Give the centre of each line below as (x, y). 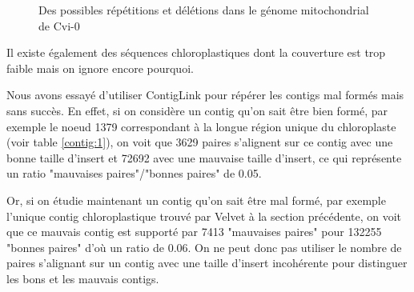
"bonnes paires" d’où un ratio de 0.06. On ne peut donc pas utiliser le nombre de (204, 247)
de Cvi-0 (59, 25)
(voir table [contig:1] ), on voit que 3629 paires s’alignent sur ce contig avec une (200, 142)
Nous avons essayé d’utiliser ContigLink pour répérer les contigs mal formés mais (205, 95)
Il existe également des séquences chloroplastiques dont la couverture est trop (196, 52)
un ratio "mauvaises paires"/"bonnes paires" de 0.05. (134, 173)
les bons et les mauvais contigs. (83, 278)
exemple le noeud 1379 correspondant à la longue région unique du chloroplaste (201, 126)
